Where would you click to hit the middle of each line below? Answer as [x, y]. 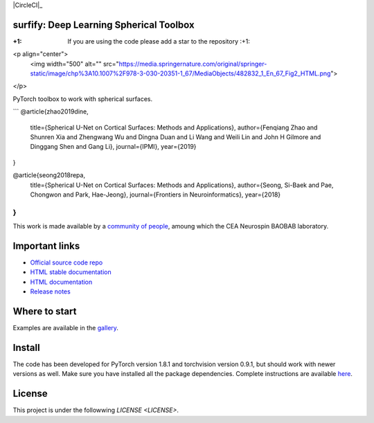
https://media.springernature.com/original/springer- [193, 64]
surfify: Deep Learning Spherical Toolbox [104, 25]
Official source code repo [66, 262]
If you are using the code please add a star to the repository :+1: [159, 41]
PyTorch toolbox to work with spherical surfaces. [82, 99]
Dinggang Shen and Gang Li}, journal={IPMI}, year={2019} [113, 147]
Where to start [45, 312]
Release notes [50, 291]
